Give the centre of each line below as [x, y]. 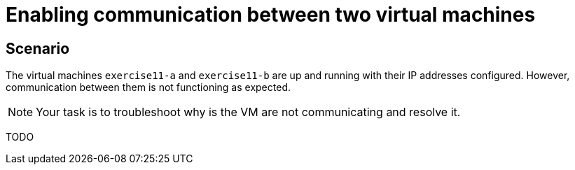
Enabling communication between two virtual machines [271, 15]
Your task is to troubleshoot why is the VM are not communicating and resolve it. [248, 112]
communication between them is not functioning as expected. [148, 87]
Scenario [38, 48]
